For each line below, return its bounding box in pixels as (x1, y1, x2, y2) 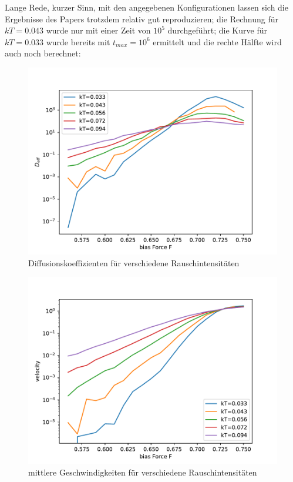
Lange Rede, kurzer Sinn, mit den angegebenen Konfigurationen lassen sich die (5, 1, 288, 13)
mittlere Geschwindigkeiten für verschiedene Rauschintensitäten (28, 466, 257, 478)
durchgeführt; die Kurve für (167, 24, 267, 36)
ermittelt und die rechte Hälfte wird (153, 35, 282, 48)
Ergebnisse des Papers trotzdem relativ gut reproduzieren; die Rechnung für (5, 12, 278, 25)
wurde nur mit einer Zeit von (46, 24, 151, 36)
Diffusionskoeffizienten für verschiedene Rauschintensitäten (28, 256, 240, 269)
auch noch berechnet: (5, 47, 81, 59)
